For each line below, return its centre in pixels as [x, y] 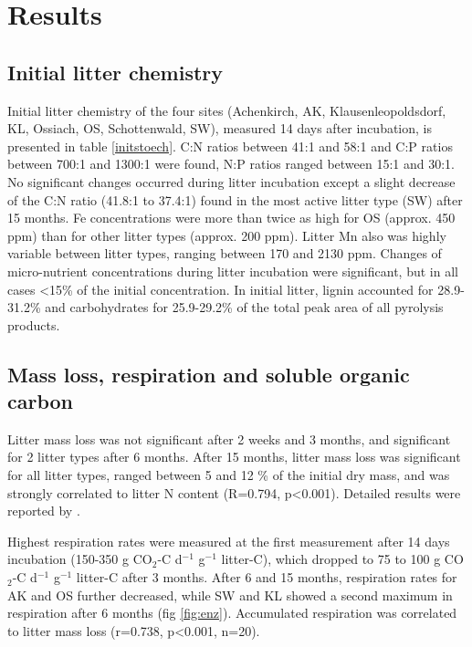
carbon [41, 401]
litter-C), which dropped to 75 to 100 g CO [342, 559]
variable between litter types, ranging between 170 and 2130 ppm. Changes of [225, 253]
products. [34, 324]
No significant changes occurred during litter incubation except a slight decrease [231, 181]
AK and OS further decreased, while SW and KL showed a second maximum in [230, 595]
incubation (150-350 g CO [80, 559]
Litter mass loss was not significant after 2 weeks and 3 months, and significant [229, 438]
